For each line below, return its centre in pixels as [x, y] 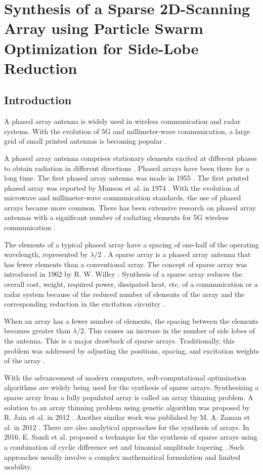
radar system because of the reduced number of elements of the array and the [124, 294]
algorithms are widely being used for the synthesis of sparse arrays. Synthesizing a [131, 387]
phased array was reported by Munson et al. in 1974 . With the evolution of [122, 187]
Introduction [38, 100]
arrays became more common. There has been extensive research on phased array [130, 207]
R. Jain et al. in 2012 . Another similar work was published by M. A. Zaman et [127, 417]
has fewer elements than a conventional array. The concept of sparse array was [126, 264]
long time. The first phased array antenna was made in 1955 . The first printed [126, 178]
